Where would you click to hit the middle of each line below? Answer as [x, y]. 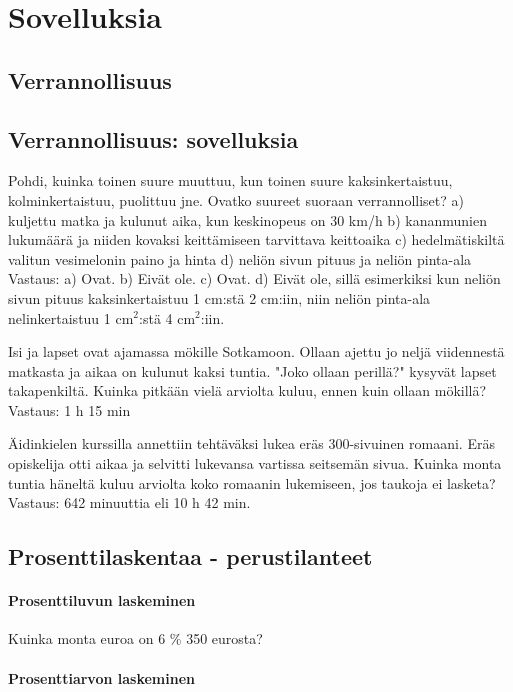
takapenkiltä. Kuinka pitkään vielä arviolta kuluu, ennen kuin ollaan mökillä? [247, 390]
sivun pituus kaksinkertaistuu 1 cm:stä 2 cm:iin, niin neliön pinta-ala [219, 297]
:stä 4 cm [167, 317]
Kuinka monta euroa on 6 [87, 638]
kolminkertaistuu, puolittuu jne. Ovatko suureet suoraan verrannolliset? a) [236, 199]
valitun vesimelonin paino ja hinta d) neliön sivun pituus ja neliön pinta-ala [240, 258]
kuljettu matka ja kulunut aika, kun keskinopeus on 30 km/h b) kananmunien [247, 219]
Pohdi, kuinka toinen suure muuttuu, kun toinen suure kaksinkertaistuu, [230, 180]
